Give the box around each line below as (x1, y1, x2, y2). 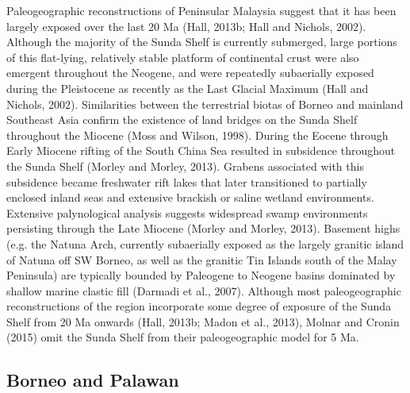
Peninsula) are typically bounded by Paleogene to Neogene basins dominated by (6, 267, 396, 283)
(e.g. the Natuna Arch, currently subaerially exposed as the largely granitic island (6, 235, 404, 252)
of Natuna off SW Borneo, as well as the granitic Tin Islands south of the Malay (6, 251, 397, 268)
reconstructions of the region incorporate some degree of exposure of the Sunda (6, 298, 392, 314)
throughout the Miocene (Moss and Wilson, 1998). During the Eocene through (6, 126, 389, 143)
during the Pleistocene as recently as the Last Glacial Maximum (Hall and (6, 79, 369, 96)
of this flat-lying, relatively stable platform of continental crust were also (6, 48, 359, 65)
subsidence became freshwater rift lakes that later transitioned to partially (6, 173, 367, 190)
